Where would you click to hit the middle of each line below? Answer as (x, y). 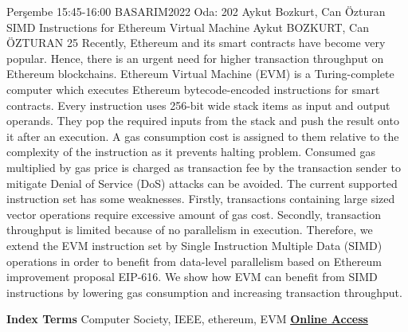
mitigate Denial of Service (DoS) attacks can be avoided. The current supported (202, 183)
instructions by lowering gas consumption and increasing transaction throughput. (204, 292)
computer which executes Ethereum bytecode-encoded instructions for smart (193, 89)
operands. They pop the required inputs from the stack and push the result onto (203, 121)
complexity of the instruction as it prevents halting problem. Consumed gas (191, 152)
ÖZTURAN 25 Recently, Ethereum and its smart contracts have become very (196, 43)
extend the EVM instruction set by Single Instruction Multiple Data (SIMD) (194, 245)
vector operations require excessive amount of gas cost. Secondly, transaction (194, 214)
